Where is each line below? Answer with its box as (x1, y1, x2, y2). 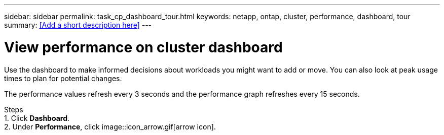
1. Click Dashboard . (4, 113, 69, 122)
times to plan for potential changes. (4, 74, 122, 83)
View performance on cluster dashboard (4, 38, 283, 56)
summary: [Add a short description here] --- (4, 21, 152, 29)
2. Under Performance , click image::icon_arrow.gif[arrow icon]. (4, 122, 216, 131)
